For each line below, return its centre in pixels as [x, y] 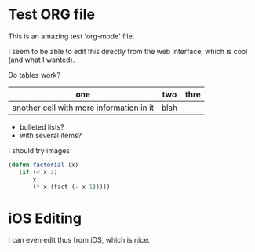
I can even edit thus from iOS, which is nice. [79, 240]
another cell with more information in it [83, 108]
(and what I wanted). [42, 60]
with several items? [51, 135]
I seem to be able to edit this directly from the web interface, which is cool [128, 51]
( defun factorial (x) [44, 165]
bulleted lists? [42, 126]
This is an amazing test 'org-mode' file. [71, 36]
